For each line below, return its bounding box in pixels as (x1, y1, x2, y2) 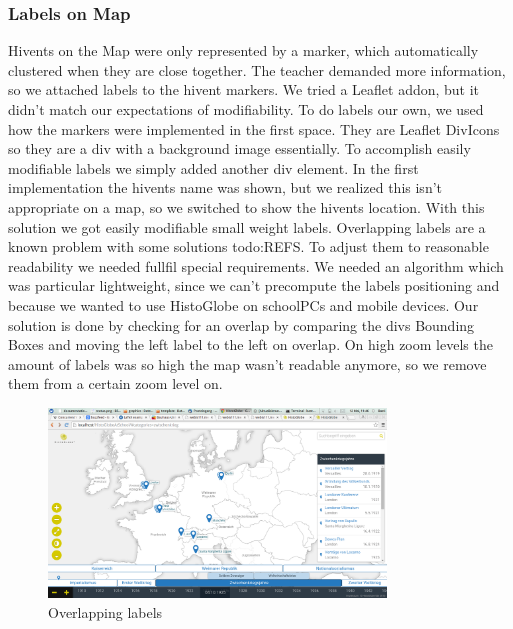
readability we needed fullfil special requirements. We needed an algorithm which (8, 255, 504, 276)
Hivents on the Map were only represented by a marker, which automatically (8, 40, 479, 61)
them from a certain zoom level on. (8, 373, 223, 394)
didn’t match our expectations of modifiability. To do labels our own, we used (8, 99, 484, 119)
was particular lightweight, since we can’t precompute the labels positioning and (8, 275, 500, 296)
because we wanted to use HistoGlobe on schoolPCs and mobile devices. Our (8, 294, 479, 315)
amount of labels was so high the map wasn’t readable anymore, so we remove (8, 353, 487, 374)
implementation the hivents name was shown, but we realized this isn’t (8, 177, 442, 198)
